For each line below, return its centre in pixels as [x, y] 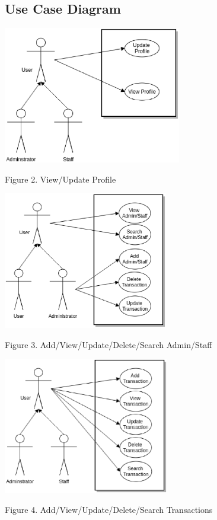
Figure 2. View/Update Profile [60, 179]
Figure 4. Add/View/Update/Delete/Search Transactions [109, 510]
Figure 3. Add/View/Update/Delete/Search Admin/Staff [108, 344]
